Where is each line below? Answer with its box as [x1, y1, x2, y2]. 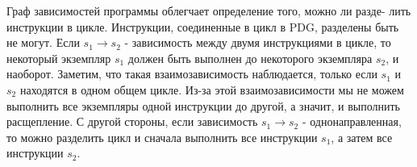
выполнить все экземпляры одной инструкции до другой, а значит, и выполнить [6, 97, 400, 114]
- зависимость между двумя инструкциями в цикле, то [124, 34, 391, 51]
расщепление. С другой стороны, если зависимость [6, 113, 258, 130]
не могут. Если [6, 34, 80, 51]
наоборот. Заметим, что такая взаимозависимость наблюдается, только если [6, 65, 377, 82]
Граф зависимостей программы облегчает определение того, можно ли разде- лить [6, 2, 411, 19]
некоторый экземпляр [6, 49, 111, 66]
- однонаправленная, [302, 113, 402, 130]
